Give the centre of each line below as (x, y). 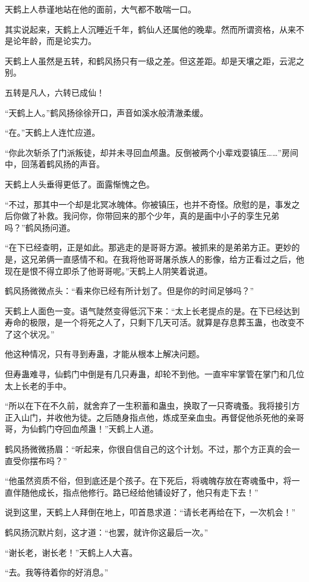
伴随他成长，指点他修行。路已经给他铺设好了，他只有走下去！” (135, 492)
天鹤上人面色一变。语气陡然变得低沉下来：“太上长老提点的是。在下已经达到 (152, 310)
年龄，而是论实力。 (59, 41)
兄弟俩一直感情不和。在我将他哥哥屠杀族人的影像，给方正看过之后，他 (167, 259)
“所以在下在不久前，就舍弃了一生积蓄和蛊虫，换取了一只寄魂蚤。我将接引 (148, 406)
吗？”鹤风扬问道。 (40, 227)
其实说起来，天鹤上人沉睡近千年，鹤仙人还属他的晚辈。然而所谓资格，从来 (150, 29)
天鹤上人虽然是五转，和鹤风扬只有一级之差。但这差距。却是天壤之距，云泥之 (154, 60)
